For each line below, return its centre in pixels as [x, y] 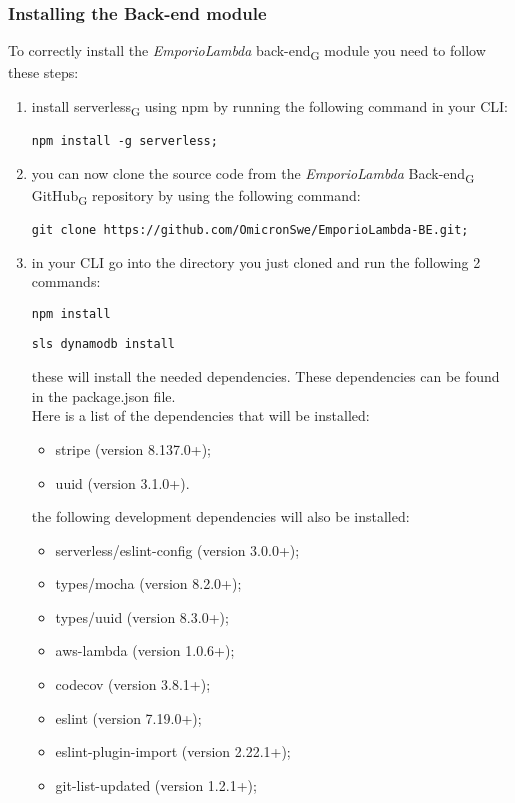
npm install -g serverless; [124, 141]
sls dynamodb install [103, 344]
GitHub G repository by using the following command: [196, 196]
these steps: [43, 72]
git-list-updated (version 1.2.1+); [156, 784]
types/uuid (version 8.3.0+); [142, 616]
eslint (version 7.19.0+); [128, 717]
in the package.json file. [103, 395]
